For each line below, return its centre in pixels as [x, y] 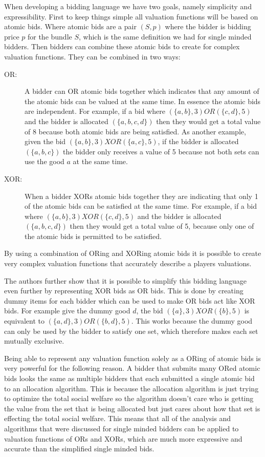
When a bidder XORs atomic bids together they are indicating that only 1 [141, 196]
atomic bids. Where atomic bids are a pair [70, 26]
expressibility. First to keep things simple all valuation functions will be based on [131, 16]
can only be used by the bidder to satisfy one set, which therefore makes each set [131, 331]
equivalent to [24, 321]
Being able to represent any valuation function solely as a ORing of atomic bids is [132, 358]
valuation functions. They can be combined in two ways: [92, 56]
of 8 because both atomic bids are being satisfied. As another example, [135, 131]
